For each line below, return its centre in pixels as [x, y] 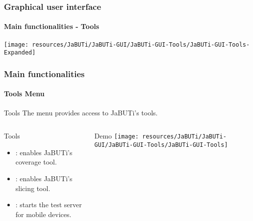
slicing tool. [33, 188]
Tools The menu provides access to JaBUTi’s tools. [81, 112]
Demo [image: [116, 136]
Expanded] [20, 53]
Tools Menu [24, 94]
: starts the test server [49, 205]
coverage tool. [36, 162]
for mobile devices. [43, 214]
